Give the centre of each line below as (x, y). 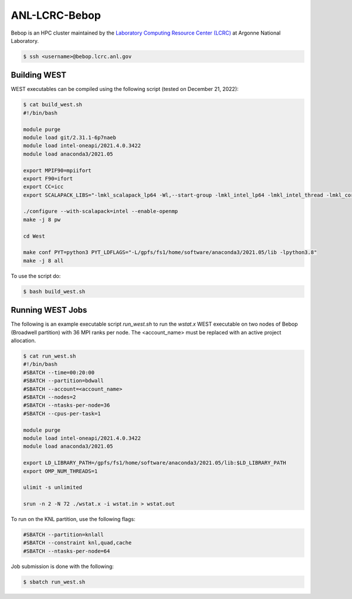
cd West (34, 236)
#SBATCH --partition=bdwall (63, 381)
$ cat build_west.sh (53, 105)
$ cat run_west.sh (50, 356)
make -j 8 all (43, 260)
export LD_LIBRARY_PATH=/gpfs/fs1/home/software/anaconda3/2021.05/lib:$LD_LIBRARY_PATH (155, 463)
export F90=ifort (48, 178)
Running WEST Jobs (49, 310)
